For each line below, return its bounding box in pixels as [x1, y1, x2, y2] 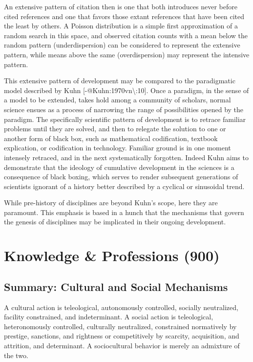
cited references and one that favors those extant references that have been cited [4, 11, 244, 21]
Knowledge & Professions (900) [4, 245, 220, 265]
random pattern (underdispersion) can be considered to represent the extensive [4, 40, 240, 50]
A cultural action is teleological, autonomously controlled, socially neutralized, [4, 302, 238, 312]
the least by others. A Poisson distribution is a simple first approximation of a [4, 21, 238, 31]
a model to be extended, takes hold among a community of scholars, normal [4, 95, 231, 105]
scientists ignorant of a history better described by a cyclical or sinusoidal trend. [4, 181, 245, 191]
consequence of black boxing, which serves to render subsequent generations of [4, 171, 238, 182]
